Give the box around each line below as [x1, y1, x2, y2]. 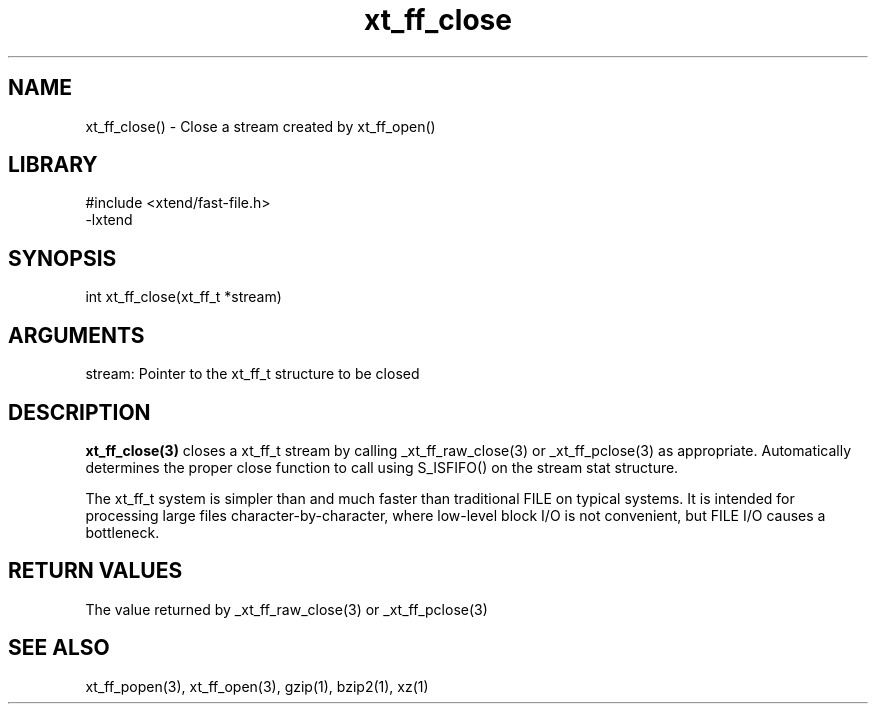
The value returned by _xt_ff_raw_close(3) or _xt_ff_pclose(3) [85, 600, 488, 618]
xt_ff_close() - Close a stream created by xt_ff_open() [85, 117, 436, 135]
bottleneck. [85, 523, 160, 541]
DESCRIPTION [8, 399, 151, 425]
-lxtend [85, 211, 133, 229]
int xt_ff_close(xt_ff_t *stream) [85, 288, 282, 306]
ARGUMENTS [8, 322, 145, 348]
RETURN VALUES [8, 558, 183, 584]
